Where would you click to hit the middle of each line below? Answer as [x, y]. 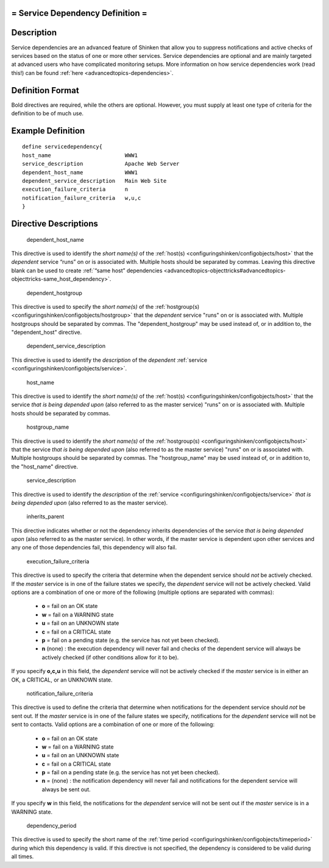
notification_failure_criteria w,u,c [82, 198]
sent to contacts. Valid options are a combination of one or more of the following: [113, 724]
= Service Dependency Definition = [79, 13]
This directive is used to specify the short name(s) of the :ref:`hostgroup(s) [105, 306]
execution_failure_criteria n [75, 189]
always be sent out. [66, 789]
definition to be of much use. [48, 113]
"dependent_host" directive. [47, 333]
